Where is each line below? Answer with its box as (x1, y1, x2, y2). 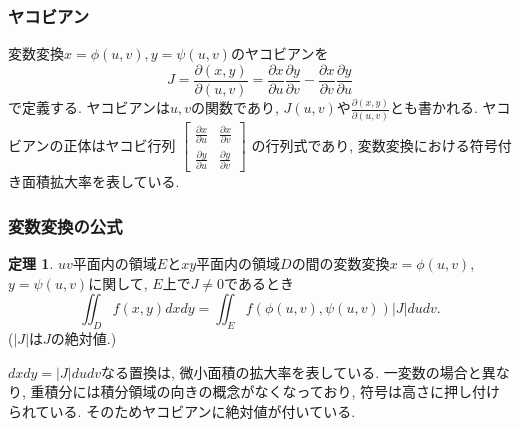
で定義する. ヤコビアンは (8, 97, 170, 118)
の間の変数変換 (291, 252, 390, 273)
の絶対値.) (50, 327, 117, 348)
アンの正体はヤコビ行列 (21, 134, 176, 155)
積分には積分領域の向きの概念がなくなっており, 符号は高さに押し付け (44, 381, 500, 402)
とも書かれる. (389, 97, 478, 118)
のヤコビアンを (230, 43, 329, 64)
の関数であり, (191, 97, 279, 118)
